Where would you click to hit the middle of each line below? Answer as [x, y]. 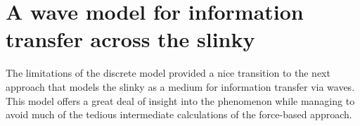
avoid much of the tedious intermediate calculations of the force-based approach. [179, 114]
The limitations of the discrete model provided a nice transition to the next [168, 73]
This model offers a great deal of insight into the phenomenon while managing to [180, 100]
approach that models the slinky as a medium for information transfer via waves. [180, 86]
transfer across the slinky [130, 39]
